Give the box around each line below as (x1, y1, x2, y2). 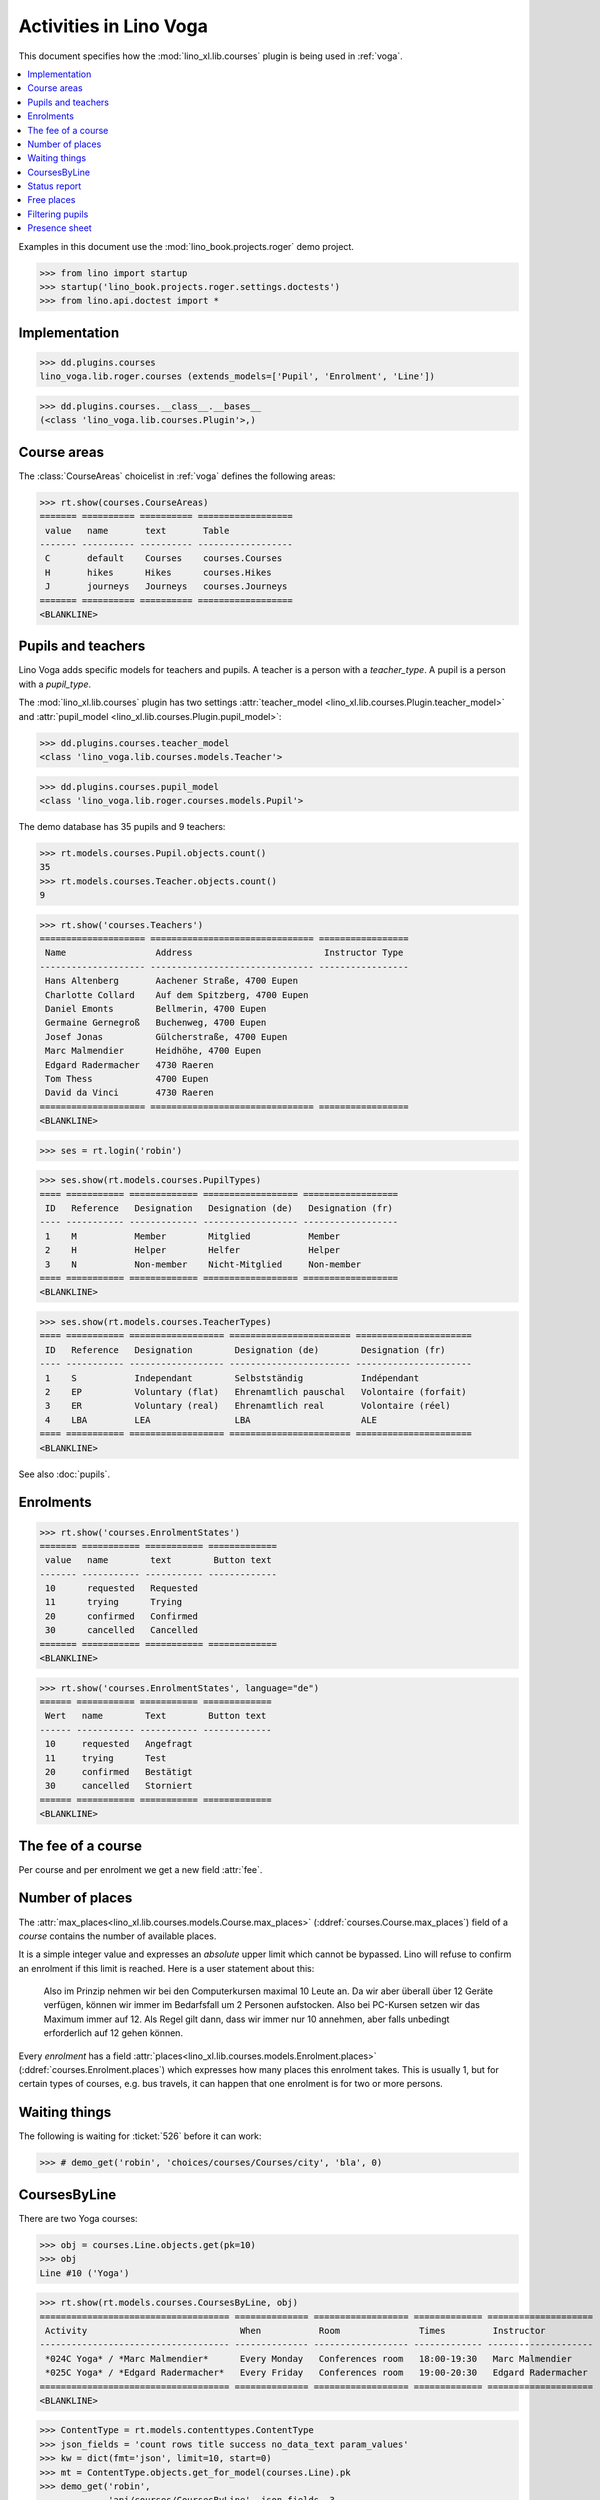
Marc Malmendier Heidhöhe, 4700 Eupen (45, 1045, 262, 1057)
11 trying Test (45, 1752, 167, 1764)
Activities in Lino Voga (18, 15, 209, 37)
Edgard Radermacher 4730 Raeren (45, 1059, 214, 1070)
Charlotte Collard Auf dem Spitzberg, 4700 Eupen (45, 989, 309, 1000)
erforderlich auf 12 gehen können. (43, 2027, 184, 2039)
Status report (27, 180, 82, 192)
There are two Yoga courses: (18, 2212, 139, 2224)
